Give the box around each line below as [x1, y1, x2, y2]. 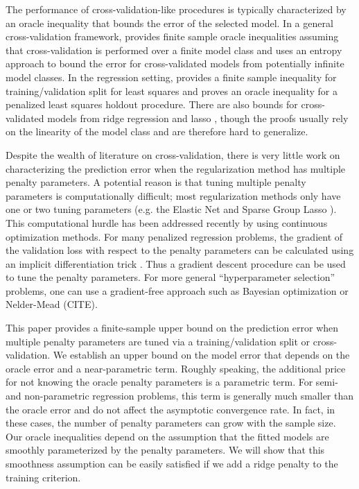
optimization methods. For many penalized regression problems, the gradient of [6, 229, 343, 243]
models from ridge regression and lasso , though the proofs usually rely [47, 110, 349, 125]
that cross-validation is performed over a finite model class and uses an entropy [6, 42, 342, 57]
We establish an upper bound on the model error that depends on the [53, 348, 350, 362]
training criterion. [6, 470, 81, 484]
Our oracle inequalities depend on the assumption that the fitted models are [6, 429, 329, 443]
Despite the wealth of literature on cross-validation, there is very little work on [6, 147, 340, 162]
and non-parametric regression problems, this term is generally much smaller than [6, 388, 354, 403]
